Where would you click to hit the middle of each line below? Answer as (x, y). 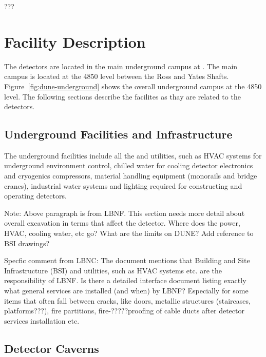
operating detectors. (35, 196)
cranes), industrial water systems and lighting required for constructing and (123, 185)
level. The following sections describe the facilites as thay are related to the (122, 96)
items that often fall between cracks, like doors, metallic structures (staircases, (127, 300)
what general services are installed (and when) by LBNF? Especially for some (126, 291)
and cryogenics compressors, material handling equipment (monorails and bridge (131, 176)
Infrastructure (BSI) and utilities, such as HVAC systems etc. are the (113, 270)
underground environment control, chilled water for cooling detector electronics (129, 165)
